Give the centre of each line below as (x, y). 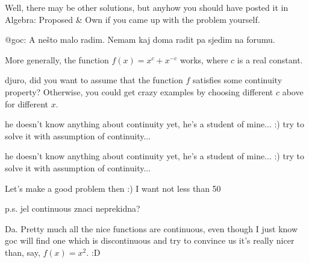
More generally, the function (57, 59)
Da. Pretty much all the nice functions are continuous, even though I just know (151, 228)
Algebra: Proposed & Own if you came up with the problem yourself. (133, 19)
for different (27, 103)
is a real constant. (270, 59)
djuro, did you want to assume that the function (94, 80)
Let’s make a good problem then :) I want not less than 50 (113, 188)
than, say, (23, 252)
